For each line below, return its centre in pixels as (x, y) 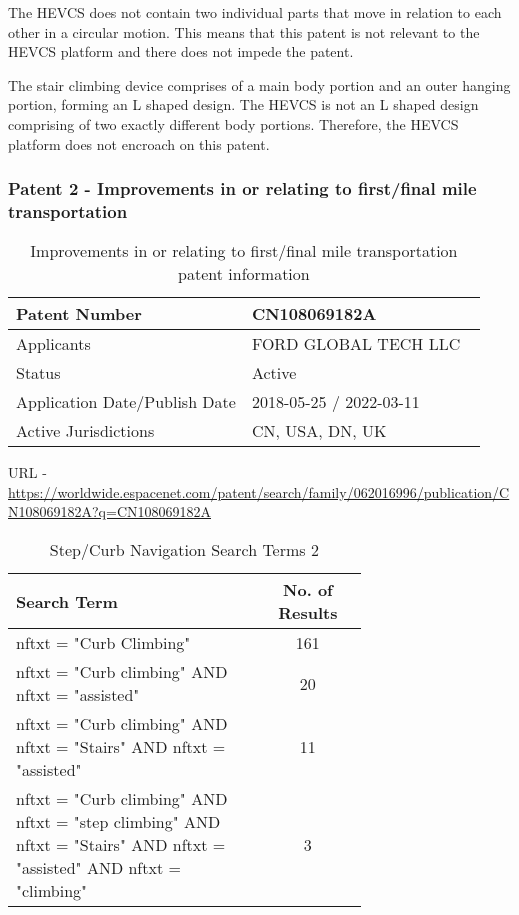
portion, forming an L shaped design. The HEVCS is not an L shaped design (243, 104)
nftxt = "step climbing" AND (118, 822)
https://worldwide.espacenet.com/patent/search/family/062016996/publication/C (259, 491)
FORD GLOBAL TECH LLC (356, 344)
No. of (308, 590)
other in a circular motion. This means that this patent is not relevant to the (244, 31)
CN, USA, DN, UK (319, 431)
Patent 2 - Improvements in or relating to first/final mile (242, 188)
